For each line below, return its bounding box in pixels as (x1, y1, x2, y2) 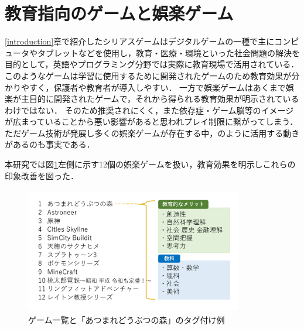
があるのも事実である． (5, 138, 95, 150)
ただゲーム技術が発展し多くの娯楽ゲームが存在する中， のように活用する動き (5, 126, 300, 139)
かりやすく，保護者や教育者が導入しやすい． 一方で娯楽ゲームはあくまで (5, 81, 286, 93)
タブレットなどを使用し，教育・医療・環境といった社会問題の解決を (37, 46, 300, 59)
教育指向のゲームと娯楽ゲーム (5, 1, 234, 25)
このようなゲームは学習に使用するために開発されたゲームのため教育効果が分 (5, 69, 300, 81)
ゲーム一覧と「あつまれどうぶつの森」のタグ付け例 (28, 313, 225, 325)
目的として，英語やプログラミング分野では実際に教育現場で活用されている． (5, 58, 299, 70)
